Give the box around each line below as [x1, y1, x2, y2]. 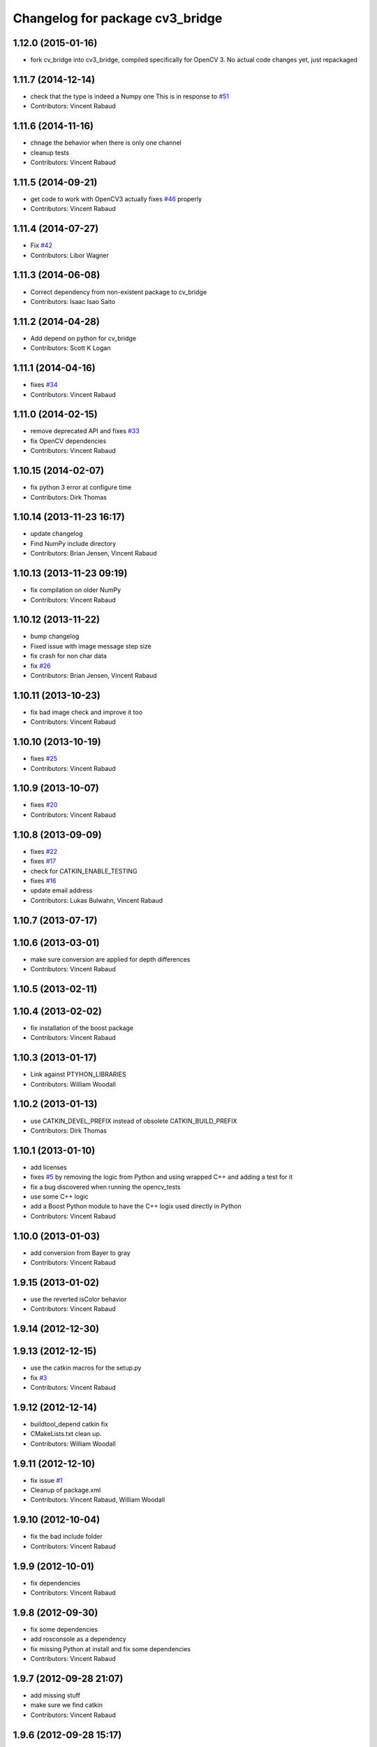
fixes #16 [30, 876, 57, 885]
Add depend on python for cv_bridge [30, 334, 136, 342]
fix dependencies [30, 1579, 80, 1587]
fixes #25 [30, 755, 58, 763]
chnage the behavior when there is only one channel [30, 138, 182, 147]
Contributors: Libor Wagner [30, 251, 110, 259]
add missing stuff [30, 1691, 80, 1699]
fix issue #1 [30, 1476, 63, 1484]
